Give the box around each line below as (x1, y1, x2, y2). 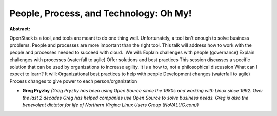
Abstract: (9, 26, 30, 32)
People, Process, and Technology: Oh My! (9, 8, 192, 19)
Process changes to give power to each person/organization (9, 78, 137, 84)
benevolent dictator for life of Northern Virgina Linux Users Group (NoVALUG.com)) (22, 102, 199, 108)
